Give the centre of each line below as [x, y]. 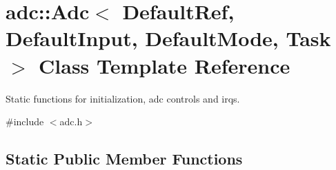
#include [25, 121]
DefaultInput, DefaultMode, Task [168, 38]
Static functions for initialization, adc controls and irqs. [123, 98]
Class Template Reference [165, 65]
